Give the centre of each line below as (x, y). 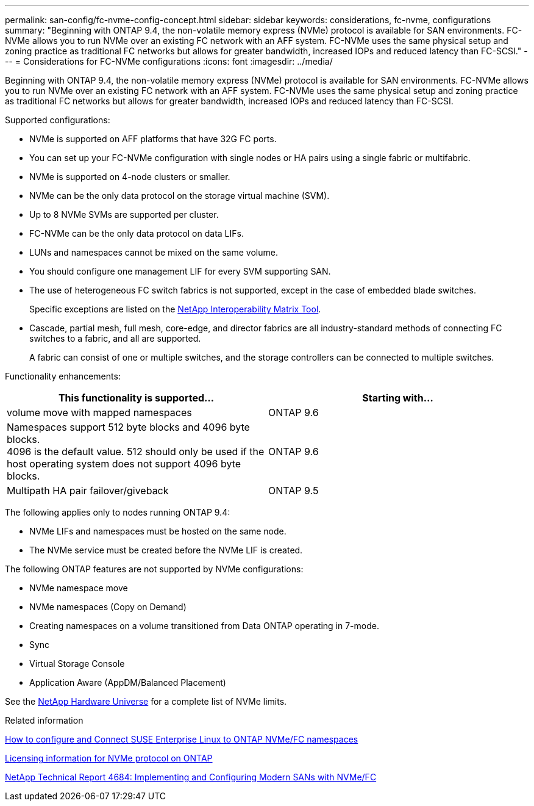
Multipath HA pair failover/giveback (88, 491)
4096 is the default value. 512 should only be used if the (136, 452)
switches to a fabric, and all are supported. (115, 338)
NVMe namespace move (79, 588)
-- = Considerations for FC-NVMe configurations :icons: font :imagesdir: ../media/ (169, 61)
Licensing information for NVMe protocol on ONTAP (109, 758)
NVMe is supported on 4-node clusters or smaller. (130, 177)
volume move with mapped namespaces (99, 412)
